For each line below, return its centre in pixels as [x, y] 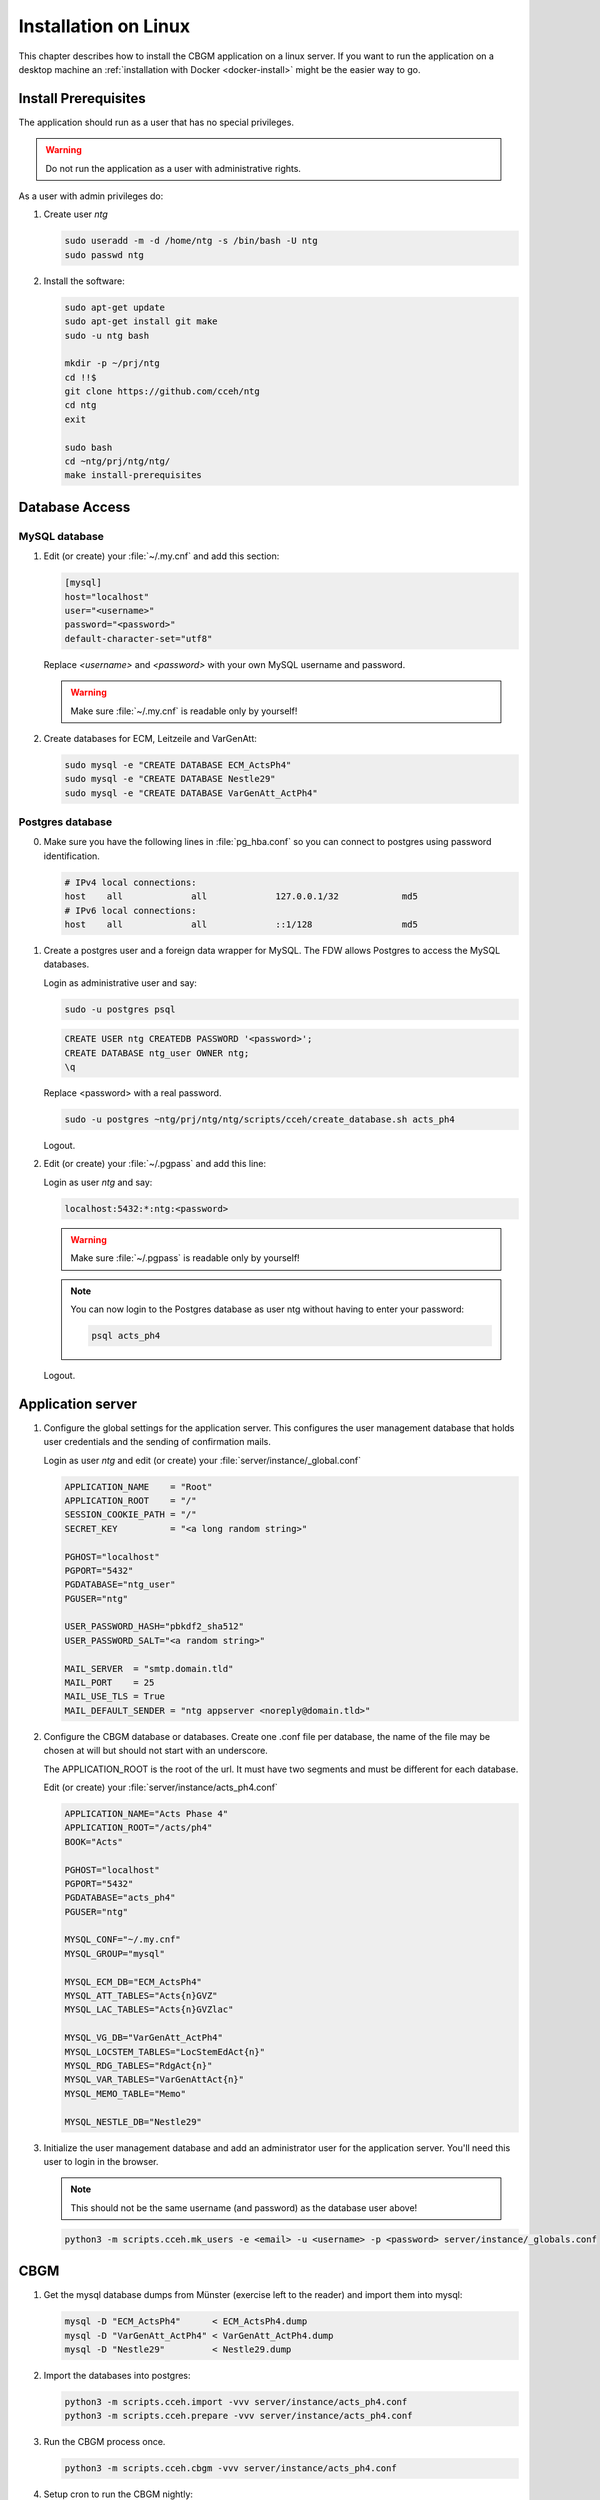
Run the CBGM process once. [104, 2442]
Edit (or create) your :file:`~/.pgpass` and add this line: [155, 1164]
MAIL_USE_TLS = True [114, 1696]
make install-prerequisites [133, 475]
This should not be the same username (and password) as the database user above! [244, 2207]
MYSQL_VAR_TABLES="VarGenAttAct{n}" [154, 2079]
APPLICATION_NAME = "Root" [138, 1486]
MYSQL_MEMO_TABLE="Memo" [125, 2093]
